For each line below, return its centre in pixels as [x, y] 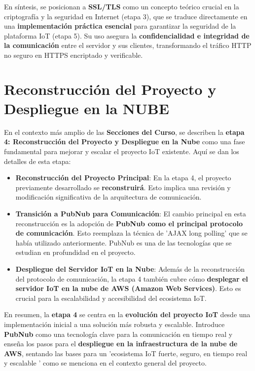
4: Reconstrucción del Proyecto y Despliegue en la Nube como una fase [125, 142]
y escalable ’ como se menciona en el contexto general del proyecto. [105, 363]
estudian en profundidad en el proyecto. [75, 252]
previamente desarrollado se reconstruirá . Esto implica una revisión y [123, 187]
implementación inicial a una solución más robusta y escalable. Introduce [114, 324]
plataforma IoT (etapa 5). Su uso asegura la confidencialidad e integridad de [127, 35]
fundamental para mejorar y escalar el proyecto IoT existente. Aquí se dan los [122, 151]
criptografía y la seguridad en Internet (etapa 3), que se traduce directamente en [126, 16]
